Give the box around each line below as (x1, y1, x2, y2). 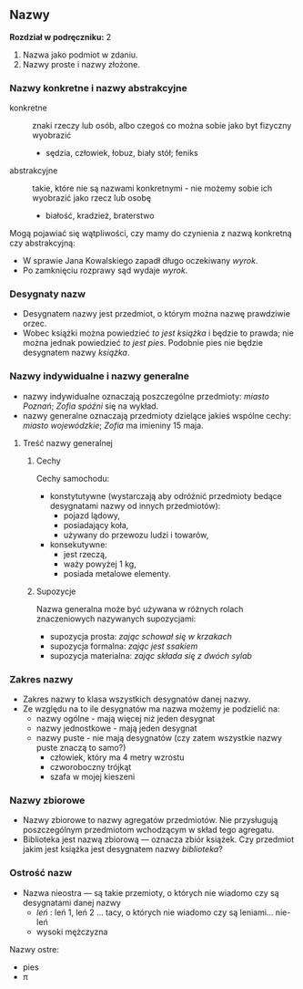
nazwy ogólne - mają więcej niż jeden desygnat (35, 713, 216, 724)
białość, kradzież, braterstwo (45, 210, 155, 222)
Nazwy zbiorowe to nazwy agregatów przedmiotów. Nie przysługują (22, 815, 278, 826)
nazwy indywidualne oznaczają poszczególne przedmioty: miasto (22, 390, 270, 401)
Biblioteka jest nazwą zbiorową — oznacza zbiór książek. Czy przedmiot (22, 834, 295, 845)
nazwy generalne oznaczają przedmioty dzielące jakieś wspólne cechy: (22, 410, 292, 421)
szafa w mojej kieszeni (49, 771, 136, 782)
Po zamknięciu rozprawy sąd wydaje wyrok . (22, 265, 188, 276)
